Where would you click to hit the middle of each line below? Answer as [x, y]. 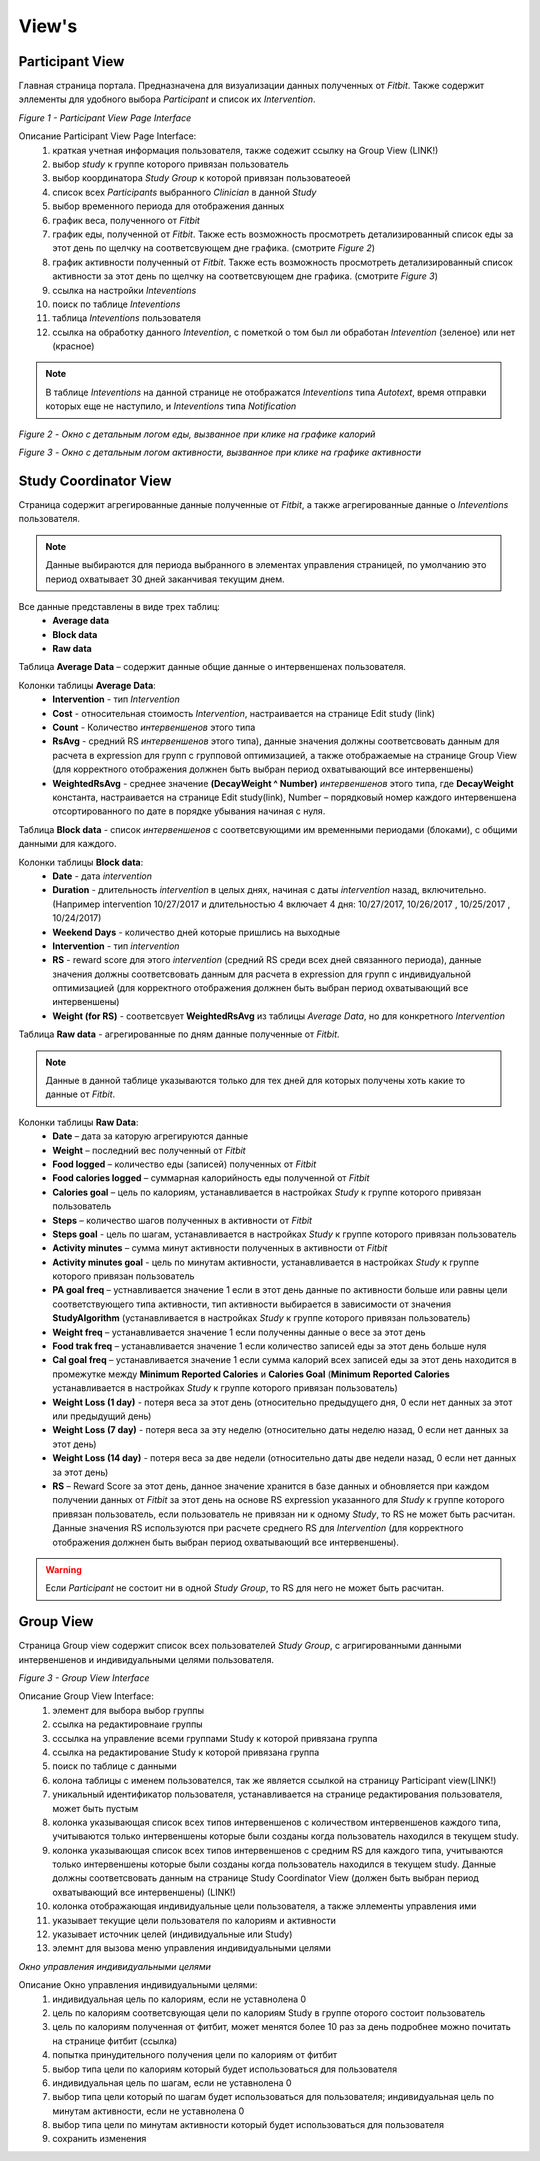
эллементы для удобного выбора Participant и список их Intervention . [167, 99]
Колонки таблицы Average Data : [87, 685]
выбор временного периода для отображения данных [168, 206]
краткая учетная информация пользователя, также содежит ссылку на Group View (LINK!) [245, 150]
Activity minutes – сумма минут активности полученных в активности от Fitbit [220, 1248]
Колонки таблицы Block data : [81, 862]
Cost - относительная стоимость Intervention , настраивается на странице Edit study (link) [243, 713]
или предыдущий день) [102, 1416]
